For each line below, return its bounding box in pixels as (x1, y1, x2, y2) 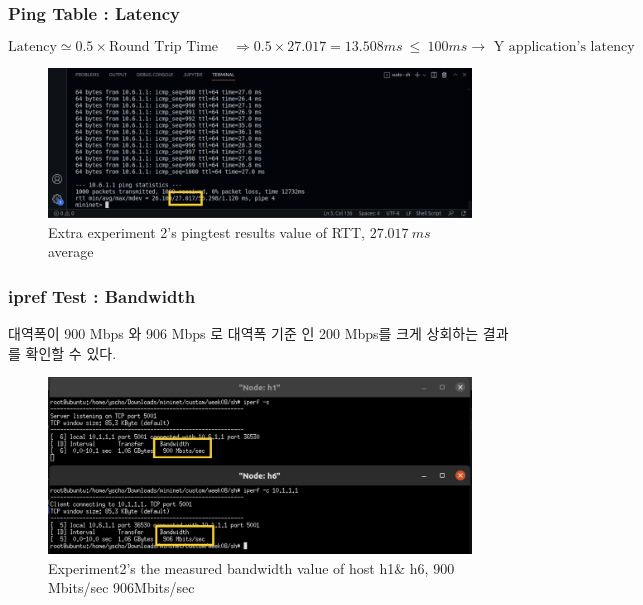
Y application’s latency (493, 40, 635, 55)
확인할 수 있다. (25, 342, 117, 363)
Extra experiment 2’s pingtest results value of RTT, (48, 221, 365, 242)
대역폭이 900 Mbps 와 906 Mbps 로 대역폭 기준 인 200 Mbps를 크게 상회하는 (8, 323, 479, 344)
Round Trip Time (108, 40, 219, 55)
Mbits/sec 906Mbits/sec (48, 577, 195, 598)
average (48, 241, 94, 262)
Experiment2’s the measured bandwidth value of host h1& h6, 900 (48, 557, 455, 578)
